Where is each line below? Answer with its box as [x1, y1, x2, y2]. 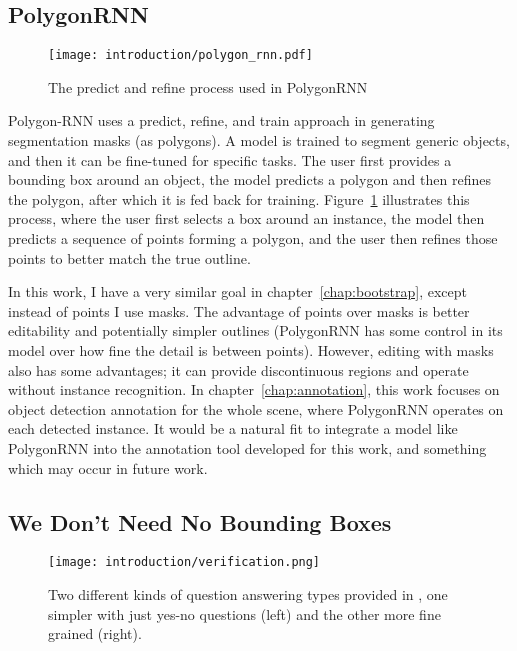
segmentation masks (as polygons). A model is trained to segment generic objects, [8, 130, 510, 151]
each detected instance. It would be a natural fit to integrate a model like [8, 418, 458, 439]
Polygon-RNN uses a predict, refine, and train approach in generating [8, 110, 435, 131]
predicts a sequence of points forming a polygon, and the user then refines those [8, 228, 498, 249]
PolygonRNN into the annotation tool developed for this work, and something [8, 437, 487, 458]
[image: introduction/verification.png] [48, 555, 321, 570]
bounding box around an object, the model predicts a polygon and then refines [8, 169, 491, 190]
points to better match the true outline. [8, 247, 251, 268]
